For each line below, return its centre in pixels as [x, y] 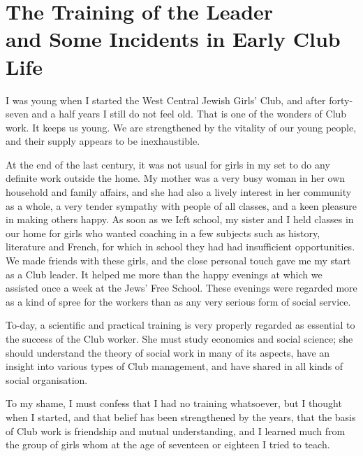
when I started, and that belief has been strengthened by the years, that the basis [181, 416]
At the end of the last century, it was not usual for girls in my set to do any [168, 164]
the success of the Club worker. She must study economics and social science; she [179, 339]
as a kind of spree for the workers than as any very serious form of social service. [178, 301]
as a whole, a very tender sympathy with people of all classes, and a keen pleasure [181, 205]
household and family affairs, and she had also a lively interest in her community [179, 192]
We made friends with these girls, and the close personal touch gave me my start [178, 261]
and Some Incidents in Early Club [173, 39]
